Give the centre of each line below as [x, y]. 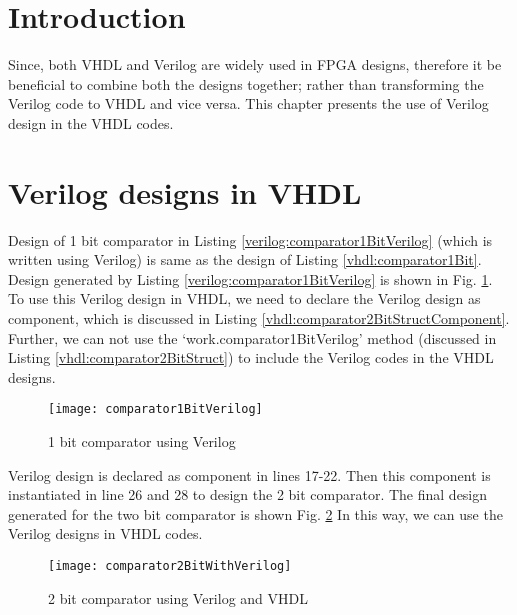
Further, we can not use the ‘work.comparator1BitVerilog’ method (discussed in [252, 337]
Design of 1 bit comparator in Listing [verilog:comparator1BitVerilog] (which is [250, 239]
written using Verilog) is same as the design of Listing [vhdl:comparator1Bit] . [245, 259]
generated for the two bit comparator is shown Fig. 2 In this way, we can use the [255, 513]
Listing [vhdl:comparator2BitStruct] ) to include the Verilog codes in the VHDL [251, 357]
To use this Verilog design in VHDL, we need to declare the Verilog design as [244, 298]
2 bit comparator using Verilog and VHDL [178, 597]
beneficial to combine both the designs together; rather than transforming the [246, 83]
